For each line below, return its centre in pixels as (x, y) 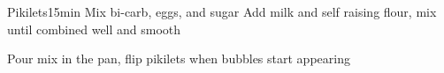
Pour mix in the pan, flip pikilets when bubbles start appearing (179, 58)
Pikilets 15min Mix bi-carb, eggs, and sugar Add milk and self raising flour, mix (222, 11)
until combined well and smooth (94, 29)
